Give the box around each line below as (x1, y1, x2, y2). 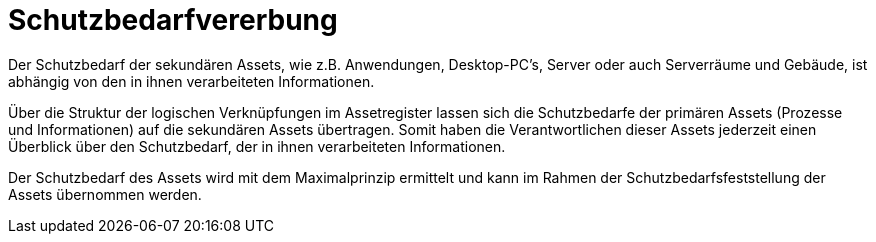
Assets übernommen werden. (8, 185, 202, 203)
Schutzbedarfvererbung (8, 3, 338, 37)
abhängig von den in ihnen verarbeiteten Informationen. (8, 72, 375, 90)
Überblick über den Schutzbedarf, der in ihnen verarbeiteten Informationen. (8, 137, 506, 155)
